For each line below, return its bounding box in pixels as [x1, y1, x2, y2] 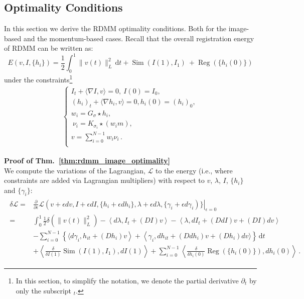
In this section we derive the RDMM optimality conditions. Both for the [4, 23, 227, 34]
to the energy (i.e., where [156, 165, 233, 175]
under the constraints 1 [4, 73, 73, 84]
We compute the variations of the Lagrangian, [4, 165, 145, 175]
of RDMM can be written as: [4, 43, 93, 53]
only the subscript [16, 285, 72, 295]
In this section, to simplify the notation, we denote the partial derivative [16, 275, 239, 285]
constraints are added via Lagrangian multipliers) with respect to [4, 175, 205, 185]
